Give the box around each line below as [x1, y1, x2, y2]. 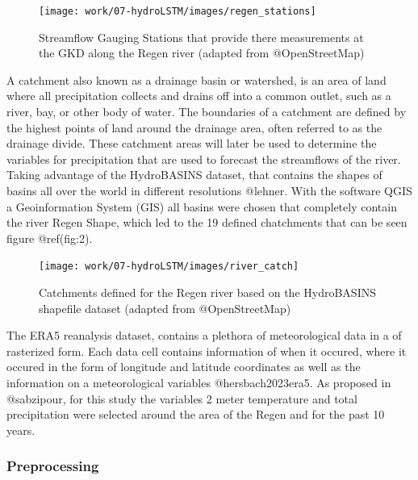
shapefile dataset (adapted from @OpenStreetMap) [39, 299, 291, 316]
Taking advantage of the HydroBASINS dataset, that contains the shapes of [6, 166, 382, 183]
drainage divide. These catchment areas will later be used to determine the [6, 135, 377, 152]
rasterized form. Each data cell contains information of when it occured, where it [6, 342, 407, 359]
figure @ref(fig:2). [6, 229, 93, 246]
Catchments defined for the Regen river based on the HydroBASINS [39, 284, 376, 301]
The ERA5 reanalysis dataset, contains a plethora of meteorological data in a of [6, 327, 402, 344]
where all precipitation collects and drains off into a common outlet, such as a [6, 87, 391, 104]
